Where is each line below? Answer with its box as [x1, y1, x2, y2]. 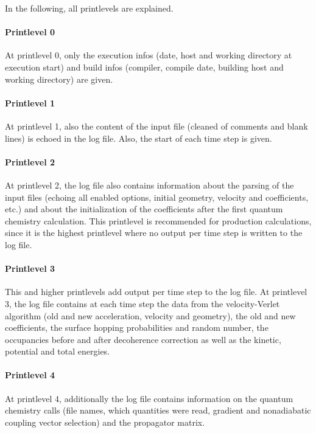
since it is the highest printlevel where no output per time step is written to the [5, 226, 303, 239]
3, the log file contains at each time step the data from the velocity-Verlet [5, 297, 280, 310]
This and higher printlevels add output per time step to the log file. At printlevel [5, 285, 307, 298]
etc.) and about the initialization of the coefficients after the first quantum [5, 203, 283, 215]
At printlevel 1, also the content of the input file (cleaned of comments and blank [5, 119, 308, 132]
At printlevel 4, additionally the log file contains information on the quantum [5, 392, 293, 404]
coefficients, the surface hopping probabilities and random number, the [5, 321, 269, 334]
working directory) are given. [5, 72, 113, 85]
